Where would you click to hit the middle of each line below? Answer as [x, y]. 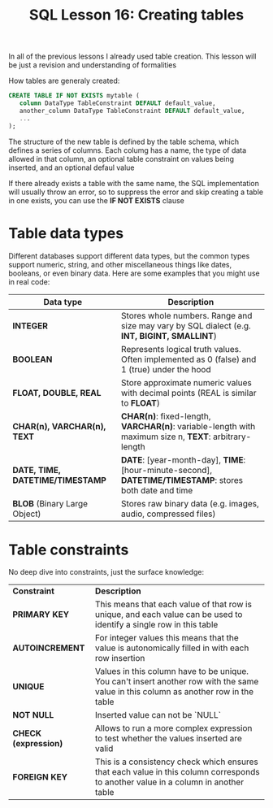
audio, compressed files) [168, 514]
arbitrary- [232, 437]
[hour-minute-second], [167, 470]
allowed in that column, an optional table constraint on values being [121, 159]
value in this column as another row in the [174, 692]
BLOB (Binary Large [50, 503]
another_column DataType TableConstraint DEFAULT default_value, [132, 111]
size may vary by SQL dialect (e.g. [186, 325]
